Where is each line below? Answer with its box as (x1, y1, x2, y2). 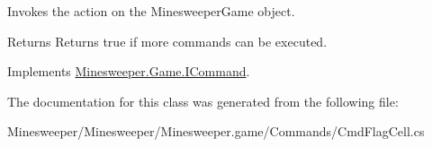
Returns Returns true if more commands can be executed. (7, 31, 328, 50)
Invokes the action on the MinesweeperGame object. (7, 2, 295, 20)
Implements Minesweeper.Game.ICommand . (7, 62, 250, 81)
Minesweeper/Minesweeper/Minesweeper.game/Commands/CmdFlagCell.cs (7, 122, 425, 141)
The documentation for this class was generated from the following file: (7, 91, 399, 110)
